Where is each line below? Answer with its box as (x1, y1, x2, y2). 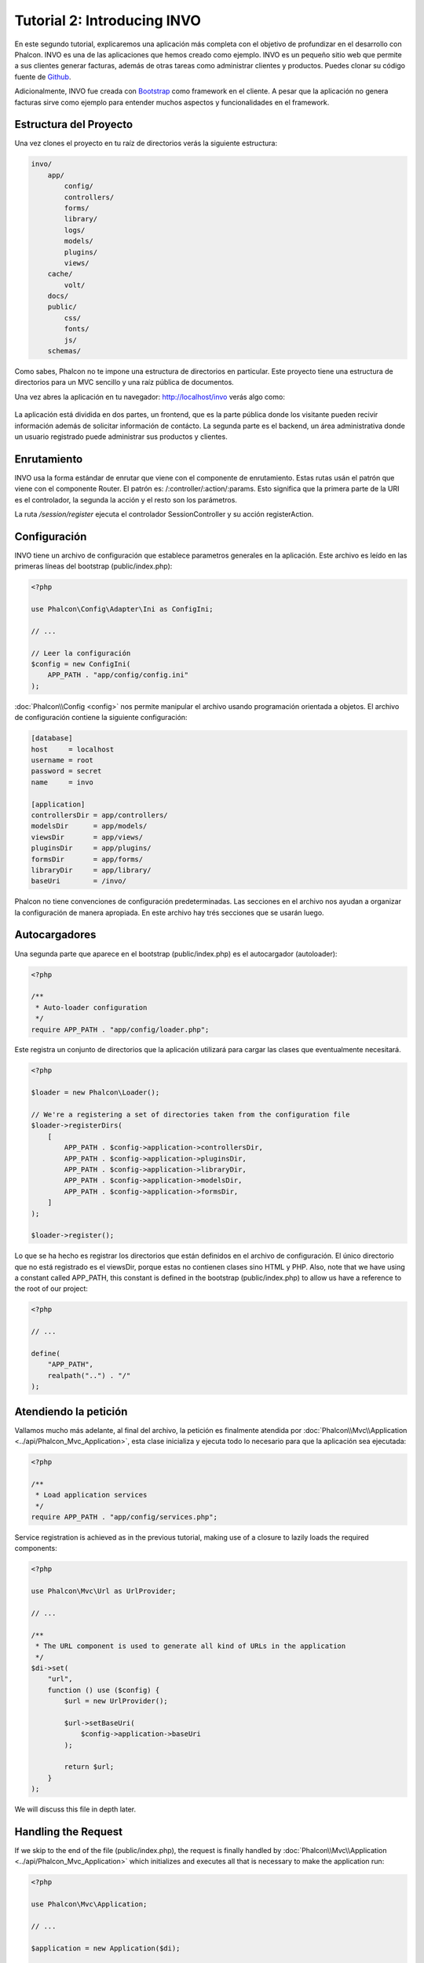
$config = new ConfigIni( (31, 660, 131, 669)
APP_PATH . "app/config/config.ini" (47, 671, 188, 679)
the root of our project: (14, 1284, 88, 1293)
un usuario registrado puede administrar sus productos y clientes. (14, 432, 228, 441)
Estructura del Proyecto (14, 118, 133, 131)
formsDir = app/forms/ (31, 854, 144, 864)
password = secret (31, 766, 102, 776)
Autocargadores (14, 928, 97, 941)
